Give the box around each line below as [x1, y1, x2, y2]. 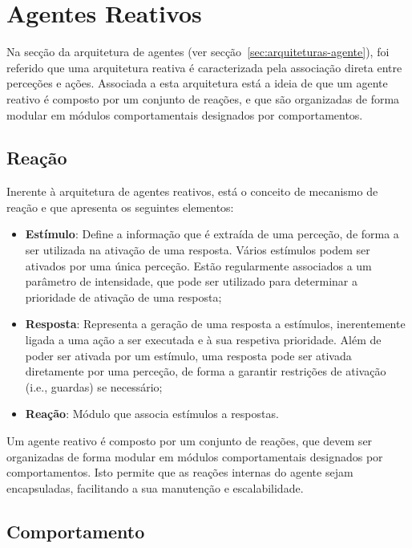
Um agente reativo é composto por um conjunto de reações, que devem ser [6, 432, 373, 449]
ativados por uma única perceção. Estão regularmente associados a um [25, 257, 372, 274]
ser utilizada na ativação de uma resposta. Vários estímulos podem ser [25, 242, 370, 258]
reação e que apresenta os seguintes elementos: [6, 198, 234, 215]
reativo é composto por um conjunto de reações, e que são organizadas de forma [6, 90, 400, 107]
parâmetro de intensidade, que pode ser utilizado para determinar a [25, 273, 357, 290]
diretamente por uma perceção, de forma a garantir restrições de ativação [25, 363, 386, 380]
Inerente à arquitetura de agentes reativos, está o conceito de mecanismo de [6, 183, 378, 200]
